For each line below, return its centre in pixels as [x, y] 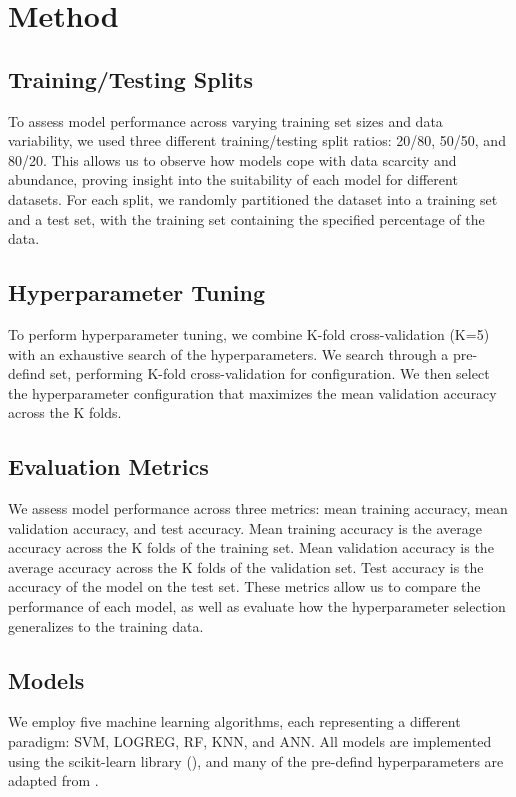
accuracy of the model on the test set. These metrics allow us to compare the [244, 586]
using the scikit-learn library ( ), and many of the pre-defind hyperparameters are [256, 760]
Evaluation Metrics [108, 466]
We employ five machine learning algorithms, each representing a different [234, 721]
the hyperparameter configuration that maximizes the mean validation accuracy [252, 392]
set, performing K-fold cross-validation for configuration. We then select [270, 373]
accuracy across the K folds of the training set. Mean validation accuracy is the [251, 547]
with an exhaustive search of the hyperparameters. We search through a [228, 353]
